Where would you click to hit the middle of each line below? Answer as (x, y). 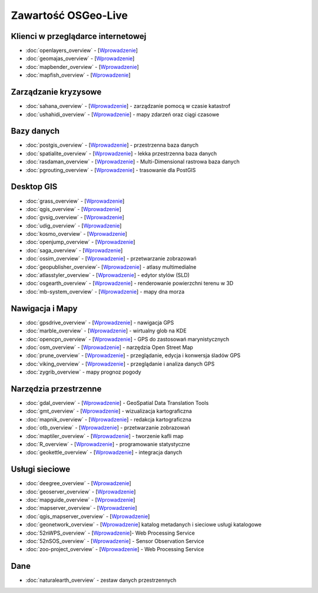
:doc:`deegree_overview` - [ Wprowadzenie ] (79, 483)
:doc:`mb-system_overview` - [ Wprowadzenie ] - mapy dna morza (105, 291)
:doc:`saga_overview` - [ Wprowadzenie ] (74, 250)
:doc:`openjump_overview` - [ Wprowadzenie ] (80, 242)
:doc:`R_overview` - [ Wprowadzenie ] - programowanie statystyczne (108, 444)
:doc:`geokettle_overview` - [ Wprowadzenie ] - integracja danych (104, 452)
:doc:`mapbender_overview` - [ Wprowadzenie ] (82, 67)
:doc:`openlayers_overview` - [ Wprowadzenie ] (82, 51)
